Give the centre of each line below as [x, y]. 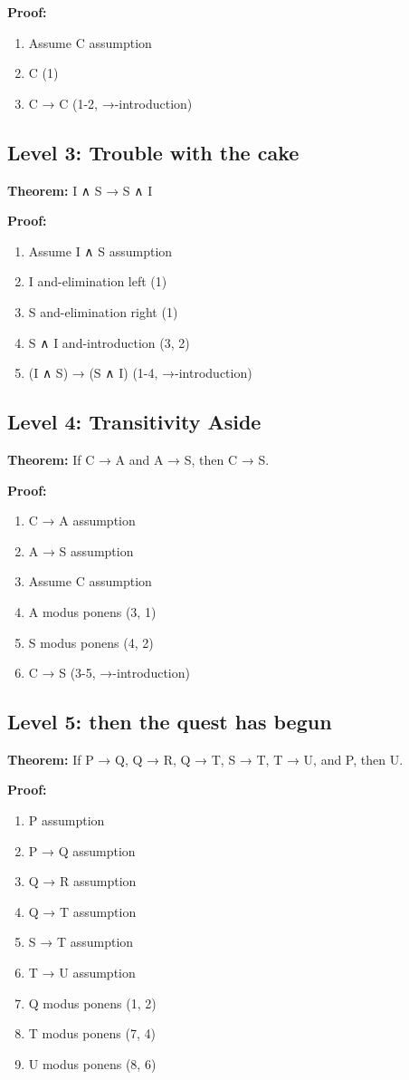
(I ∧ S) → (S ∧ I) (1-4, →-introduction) [140, 373]
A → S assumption [81, 550]
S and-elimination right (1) [103, 311]
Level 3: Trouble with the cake [153, 152]
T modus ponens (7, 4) [92, 1033]
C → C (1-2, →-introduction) [110, 103]
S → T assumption [81, 942]
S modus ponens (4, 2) [91, 642]
